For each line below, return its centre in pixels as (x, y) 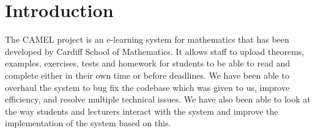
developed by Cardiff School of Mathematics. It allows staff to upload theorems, (155, 51)
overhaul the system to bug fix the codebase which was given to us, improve (147, 87)
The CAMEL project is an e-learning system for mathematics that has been (147, 39)
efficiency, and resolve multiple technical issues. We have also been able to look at (158, 99)
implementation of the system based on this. (88, 123)
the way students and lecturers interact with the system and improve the (142, 111)
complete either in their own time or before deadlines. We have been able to (147, 75)
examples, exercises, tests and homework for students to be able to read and (148, 63)
